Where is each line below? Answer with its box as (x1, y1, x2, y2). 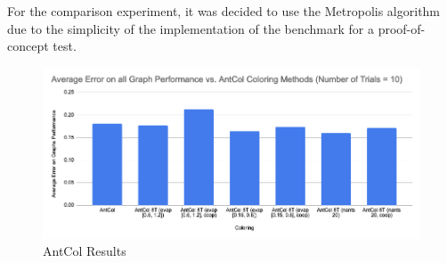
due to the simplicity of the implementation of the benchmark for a (7, 19, 374, 37)
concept (7, 37, 49, 55)
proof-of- (378, 19, 426, 37)
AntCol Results (43, 242, 126, 260)
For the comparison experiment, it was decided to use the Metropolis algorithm (7, 2, 441, 20)
